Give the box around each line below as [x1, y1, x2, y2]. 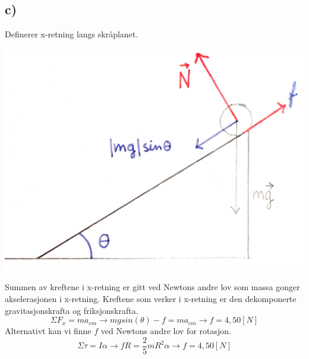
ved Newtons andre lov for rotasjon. [100, 325, 231, 337]
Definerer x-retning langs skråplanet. [5, 28, 138, 40]
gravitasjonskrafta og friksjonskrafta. [5, 304, 138, 316]
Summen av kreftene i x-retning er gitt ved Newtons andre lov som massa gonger [5, 281, 300, 293]
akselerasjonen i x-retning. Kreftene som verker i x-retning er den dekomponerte [5, 293, 297, 305]
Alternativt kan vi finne [5, 325, 92, 337]
